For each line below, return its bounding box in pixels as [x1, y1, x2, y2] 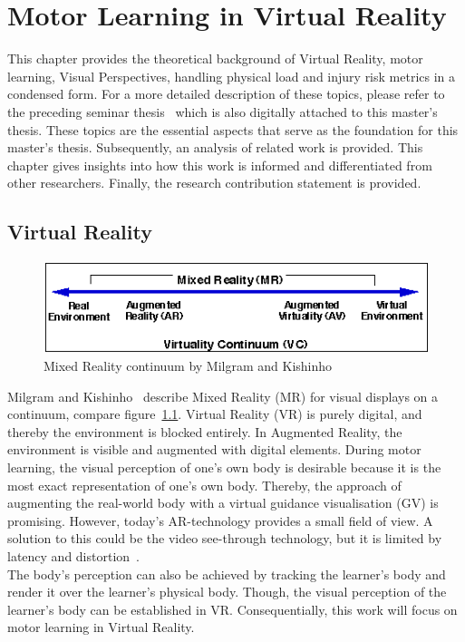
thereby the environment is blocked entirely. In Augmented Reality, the [7, 422, 402, 441]
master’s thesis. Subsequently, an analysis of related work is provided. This [7, 138, 423, 157]
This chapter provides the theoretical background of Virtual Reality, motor [7, 49, 423, 68]
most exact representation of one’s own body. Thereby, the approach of [7, 475, 402, 494]
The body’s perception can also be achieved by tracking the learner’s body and [7, 564, 446, 583]
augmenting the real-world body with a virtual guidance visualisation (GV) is [7, 493, 439, 512]
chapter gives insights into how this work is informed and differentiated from [7, 155, 432, 174]
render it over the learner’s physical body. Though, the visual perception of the [7, 582, 447, 601]
